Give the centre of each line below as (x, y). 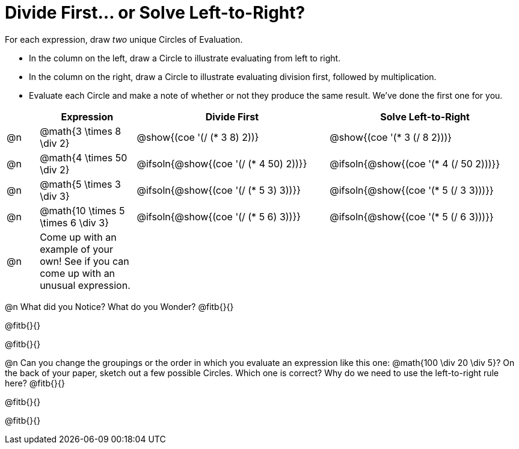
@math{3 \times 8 (81, 131)
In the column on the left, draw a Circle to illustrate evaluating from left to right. (185, 58)
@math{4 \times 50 (84, 157)
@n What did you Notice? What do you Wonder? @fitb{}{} (119, 306)
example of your (77, 249)
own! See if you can (84, 261)
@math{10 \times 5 (82, 210)
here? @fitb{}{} (35, 383)
